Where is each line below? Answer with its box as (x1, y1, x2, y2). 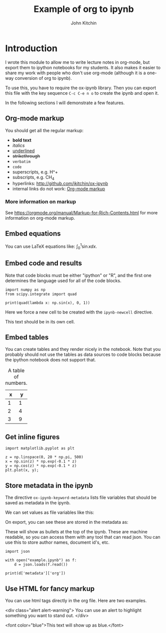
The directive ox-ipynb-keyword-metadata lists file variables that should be (5, 494, 157, 500)
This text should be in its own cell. (5, 318, 75, 324)
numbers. (5, 380, 27, 387)
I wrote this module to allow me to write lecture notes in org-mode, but (5, 59, 150, 65)
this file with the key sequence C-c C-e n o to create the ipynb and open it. (5, 90, 159, 96)
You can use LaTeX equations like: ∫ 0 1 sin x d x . (5, 243, 97, 250)
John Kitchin (70, 20, 97, 26)
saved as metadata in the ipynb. (5, 500, 71, 506)
